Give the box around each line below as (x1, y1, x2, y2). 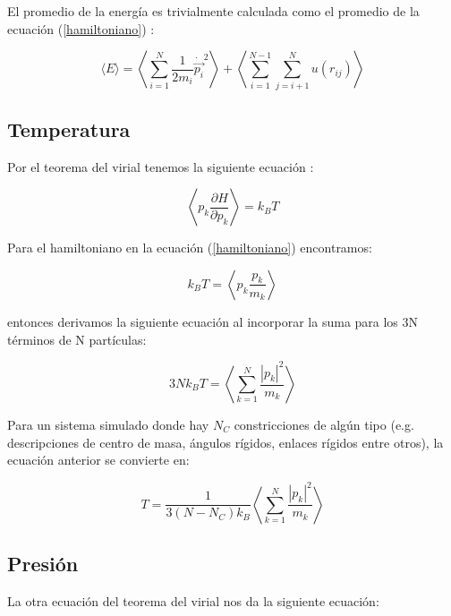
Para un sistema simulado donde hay (7, 415, 209, 434)
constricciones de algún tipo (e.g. (234, 415, 414, 434)
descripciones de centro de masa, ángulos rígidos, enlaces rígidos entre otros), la (7, 432, 444, 451)
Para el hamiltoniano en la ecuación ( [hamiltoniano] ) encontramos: (7, 238, 372, 257)
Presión (7, 550, 79, 577)
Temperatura (7, 115, 131, 142)
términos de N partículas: (7, 329, 147, 348)
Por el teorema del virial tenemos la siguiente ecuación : (7, 157, 314, 175)
